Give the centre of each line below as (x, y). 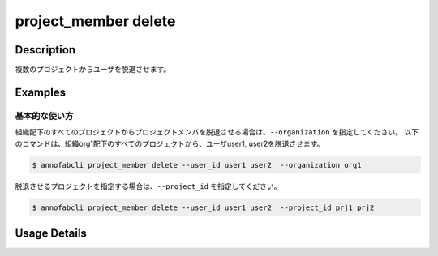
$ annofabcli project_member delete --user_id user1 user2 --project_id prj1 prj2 (203, 207)
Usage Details (51, 233)
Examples (41, 92)
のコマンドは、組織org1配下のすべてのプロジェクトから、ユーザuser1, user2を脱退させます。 (170, 143)
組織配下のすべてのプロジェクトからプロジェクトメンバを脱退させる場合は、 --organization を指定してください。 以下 (217, 132)
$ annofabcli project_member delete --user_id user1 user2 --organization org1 (197, 165)
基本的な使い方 (44, 116)
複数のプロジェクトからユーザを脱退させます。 (93, 70)
